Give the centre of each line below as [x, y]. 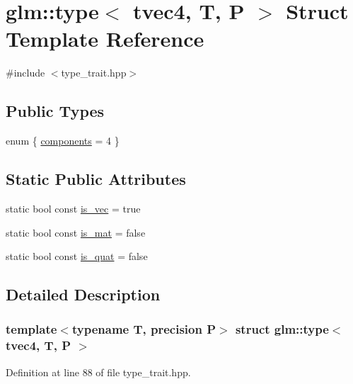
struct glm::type [282, 329]
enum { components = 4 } [63, 141]
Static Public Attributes [96, 179]
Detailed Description [83, 294]
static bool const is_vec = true [73, 208]
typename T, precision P [144, 329]
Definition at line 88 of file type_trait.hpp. [98, 372]
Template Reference [105, 39]
